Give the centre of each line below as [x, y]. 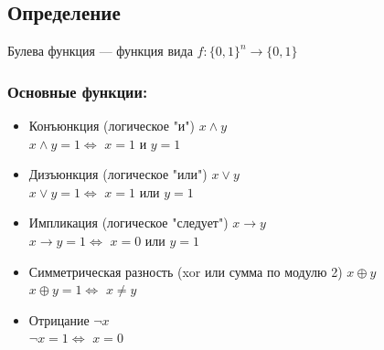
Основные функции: [78, 91]
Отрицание [59, 319]
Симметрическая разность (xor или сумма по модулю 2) [186, 271]
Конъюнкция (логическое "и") [112, 126]
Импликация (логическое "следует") [128, 223]
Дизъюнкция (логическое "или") [118, 174]
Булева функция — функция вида [100, 51]
